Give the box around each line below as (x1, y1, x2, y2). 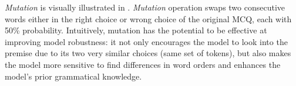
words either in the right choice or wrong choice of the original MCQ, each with (5, 12, 292, 25)
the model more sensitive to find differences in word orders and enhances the (5, 58, 281, 70)
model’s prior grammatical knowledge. (5, 70, 142, 82)
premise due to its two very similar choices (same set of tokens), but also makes (5, 47, 291, 59)
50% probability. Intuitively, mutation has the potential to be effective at (5, 24, 267, 36)
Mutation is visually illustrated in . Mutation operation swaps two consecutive (5, 1, 285, 13)
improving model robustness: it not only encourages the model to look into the (5, 35, 288, 47)
